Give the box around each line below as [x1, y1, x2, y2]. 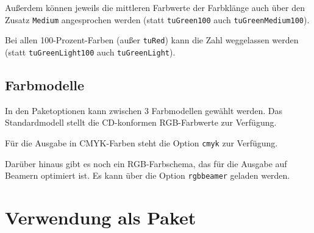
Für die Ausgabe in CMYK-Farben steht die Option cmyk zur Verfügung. [5, 136, 278, 149]
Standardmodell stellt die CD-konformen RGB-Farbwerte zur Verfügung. [5, 116, 277, 129]
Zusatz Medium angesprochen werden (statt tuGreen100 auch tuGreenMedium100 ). [5, 13, 310, 26]
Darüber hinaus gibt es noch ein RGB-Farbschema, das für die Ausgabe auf [5, 157, 287, 170]
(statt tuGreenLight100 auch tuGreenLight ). [5, 45, 176, 58]
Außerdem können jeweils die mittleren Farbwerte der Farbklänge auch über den [5, 1, 305, 13]
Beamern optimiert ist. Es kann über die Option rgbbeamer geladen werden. [5, 169, 290, 182]
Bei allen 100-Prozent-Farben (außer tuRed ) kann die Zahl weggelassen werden [5, 34, 299, 46]
